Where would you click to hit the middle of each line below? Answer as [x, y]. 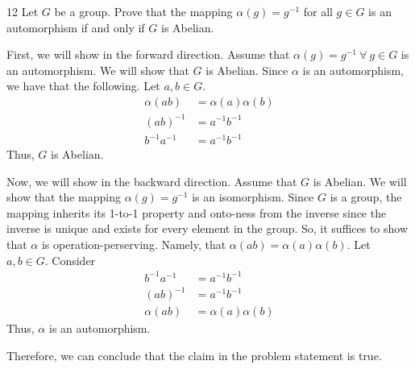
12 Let [23, 11]
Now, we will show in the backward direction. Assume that [152, 181]
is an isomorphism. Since [253, 197]
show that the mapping [64, 197]
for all [318, 11]
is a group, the [366, 197]
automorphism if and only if [76, 27]
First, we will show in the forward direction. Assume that [148, 54]
